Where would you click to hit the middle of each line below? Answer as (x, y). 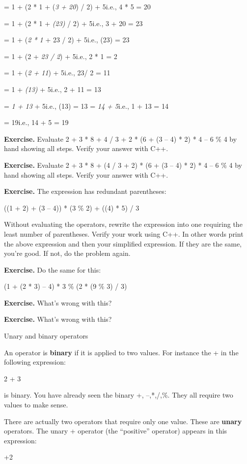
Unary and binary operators (46, 336)
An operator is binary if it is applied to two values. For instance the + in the (121, 352)
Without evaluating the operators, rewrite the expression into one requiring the (123, 224)
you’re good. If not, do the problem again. (67, 253)
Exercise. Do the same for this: (53, 269)
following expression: (35, 362)
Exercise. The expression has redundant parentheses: (85, 191)
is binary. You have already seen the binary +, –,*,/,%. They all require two (119, 395)
